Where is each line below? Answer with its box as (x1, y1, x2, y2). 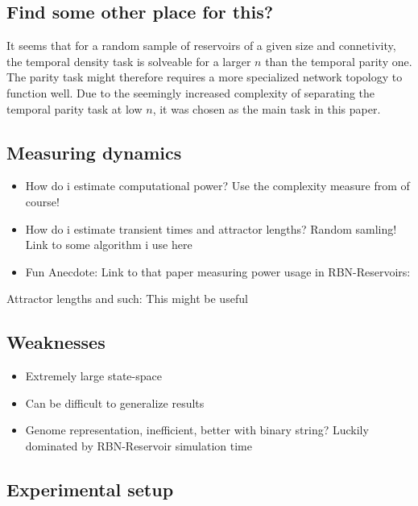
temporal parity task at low (6, 100, 143, 117)
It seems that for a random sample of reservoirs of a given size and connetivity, (6, 37, 396, 54)
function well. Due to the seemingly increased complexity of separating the (6, 84, 375, 101)
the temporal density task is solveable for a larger (6, 52, 251, 69)
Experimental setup (6, 476, 174, 501)
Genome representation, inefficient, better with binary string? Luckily (25, 421, 369, 438)
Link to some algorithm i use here (25, 236, 192, 253)
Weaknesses (6, 330, 106, 355)
